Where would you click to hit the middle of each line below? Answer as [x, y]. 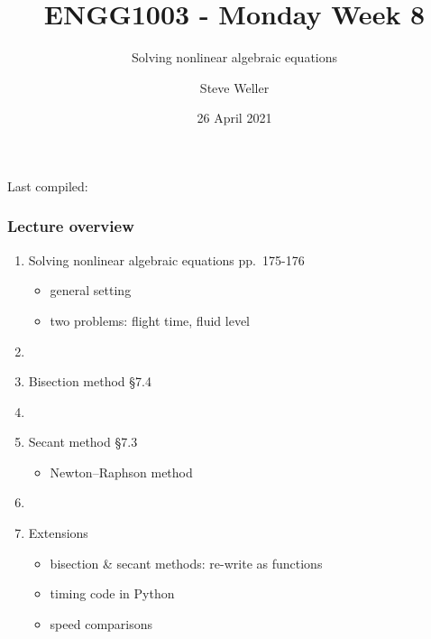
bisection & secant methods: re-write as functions [186, 563]
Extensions [58, 533]
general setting [91, 290]
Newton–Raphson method [121, 472]
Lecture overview [71, 226]
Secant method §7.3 [83, 442]
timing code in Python [112, 593]
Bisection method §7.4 [90, 381]
